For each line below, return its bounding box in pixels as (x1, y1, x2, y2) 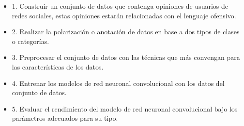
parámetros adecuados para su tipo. (12, 113, 118, 123)
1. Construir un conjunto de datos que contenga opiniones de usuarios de (12, 1, 228, 11)
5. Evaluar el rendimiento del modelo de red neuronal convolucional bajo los (12, 103, 238, 113)
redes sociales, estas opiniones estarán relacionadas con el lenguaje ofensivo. (12, 10, 236, 20)
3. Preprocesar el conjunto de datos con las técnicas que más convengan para (12, 52, 240, 62)
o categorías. (12, 36, 49, 46)
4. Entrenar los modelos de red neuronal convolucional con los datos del (12, 78, 225, 88)
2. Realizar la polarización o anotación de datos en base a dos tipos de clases (12, 27, 240, 37)
